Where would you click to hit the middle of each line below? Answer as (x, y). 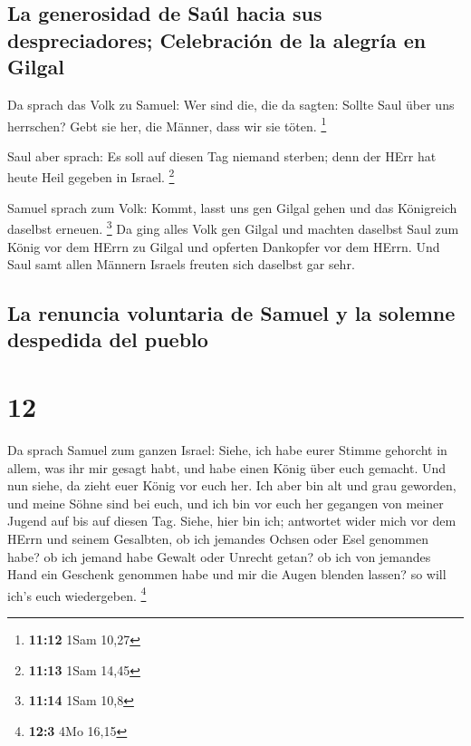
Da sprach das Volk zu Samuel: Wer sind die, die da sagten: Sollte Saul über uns (231, 104)
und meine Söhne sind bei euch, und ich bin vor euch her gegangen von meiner (226, 503)
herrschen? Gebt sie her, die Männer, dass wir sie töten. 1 (167, 124)
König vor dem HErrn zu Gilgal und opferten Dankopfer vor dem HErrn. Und (224, 246)
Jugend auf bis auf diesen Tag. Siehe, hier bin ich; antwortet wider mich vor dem (232, 521)
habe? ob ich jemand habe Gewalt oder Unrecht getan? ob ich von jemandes (219, 556)
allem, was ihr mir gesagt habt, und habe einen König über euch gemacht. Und (227, 467)
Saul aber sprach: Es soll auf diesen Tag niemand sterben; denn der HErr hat (222, 155)
